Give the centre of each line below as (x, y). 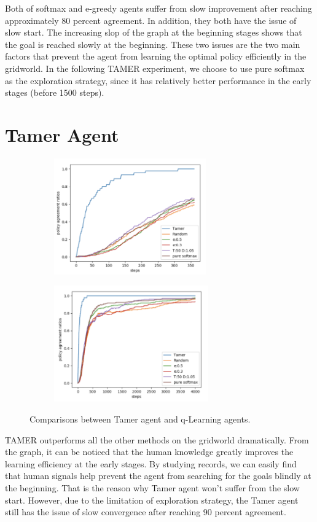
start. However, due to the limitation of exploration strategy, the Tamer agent (152, 500)
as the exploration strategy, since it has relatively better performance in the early (158, 80)
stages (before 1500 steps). (55, 92)
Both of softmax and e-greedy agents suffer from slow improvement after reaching (158, 8)
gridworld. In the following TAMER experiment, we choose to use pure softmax (155, 68)
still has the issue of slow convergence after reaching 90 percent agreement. (146, 512)
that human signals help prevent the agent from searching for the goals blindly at (158, 476)
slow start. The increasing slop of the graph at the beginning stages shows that (154, 32)
